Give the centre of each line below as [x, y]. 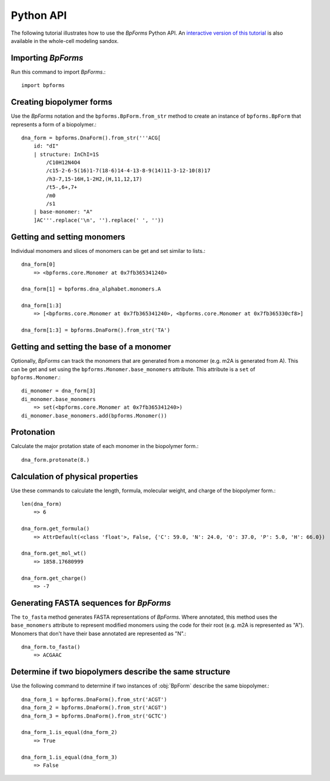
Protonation [33, 432]
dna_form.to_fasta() [51, 647]
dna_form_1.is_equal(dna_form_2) [69, 732]
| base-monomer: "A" [63, 212]
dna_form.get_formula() [56, 529]
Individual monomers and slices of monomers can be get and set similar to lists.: [108, 251]
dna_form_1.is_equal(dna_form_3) [69, 757]
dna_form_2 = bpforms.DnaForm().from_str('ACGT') [94, 708]
